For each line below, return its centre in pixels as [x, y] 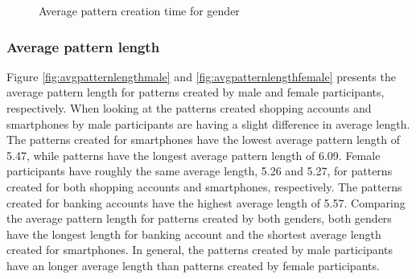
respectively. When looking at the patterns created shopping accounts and [189, 108]
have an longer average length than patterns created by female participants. [193, 265]
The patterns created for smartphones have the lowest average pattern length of [203, 139]
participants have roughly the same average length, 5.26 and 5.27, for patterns [200, 171]
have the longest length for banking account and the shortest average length [194, 234]
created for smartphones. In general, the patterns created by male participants [200, 250]
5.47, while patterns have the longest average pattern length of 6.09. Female [194, 155]
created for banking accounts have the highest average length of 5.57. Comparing [206, 202]
